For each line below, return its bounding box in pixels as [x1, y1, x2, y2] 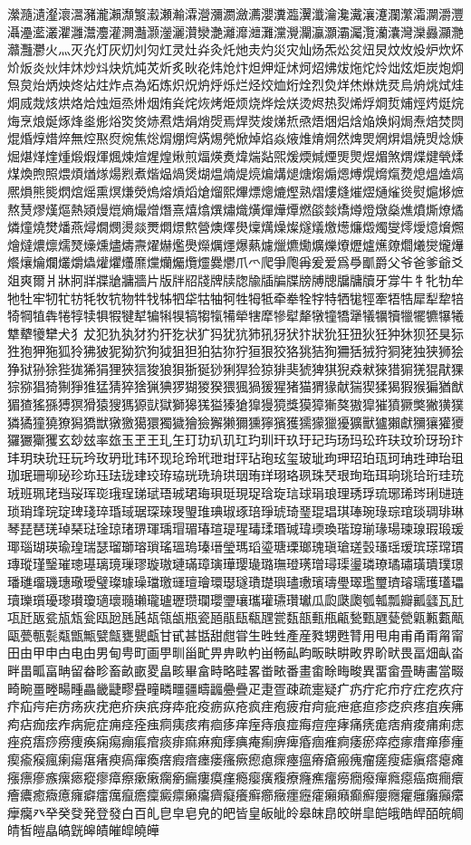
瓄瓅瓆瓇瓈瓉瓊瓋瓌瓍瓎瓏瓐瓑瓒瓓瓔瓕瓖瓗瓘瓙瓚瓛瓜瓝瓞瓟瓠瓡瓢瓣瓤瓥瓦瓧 [7, 590, 464, 609]
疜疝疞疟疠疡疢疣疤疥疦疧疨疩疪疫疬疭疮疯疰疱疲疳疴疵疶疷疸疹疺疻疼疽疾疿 [7, 696, 464, 715]
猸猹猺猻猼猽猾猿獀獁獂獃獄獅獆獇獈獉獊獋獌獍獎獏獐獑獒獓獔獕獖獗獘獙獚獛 [7, 395, 464, 414]
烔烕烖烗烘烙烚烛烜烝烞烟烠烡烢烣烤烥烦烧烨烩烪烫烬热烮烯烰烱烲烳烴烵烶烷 [7, 92, 464, 111]
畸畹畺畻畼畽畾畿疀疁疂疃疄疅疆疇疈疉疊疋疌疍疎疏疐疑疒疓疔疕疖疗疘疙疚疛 [7, 678, 464, 697]
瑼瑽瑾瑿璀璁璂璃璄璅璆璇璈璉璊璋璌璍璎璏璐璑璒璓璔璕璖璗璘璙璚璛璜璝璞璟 [7, 554, 464, 573]
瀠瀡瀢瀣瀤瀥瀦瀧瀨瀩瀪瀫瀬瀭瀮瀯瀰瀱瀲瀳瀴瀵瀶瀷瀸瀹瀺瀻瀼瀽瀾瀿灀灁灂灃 [7, 5, 464, 23]
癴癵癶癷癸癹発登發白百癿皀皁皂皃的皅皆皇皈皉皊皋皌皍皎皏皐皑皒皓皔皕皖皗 [7, 802, 464, 821]
